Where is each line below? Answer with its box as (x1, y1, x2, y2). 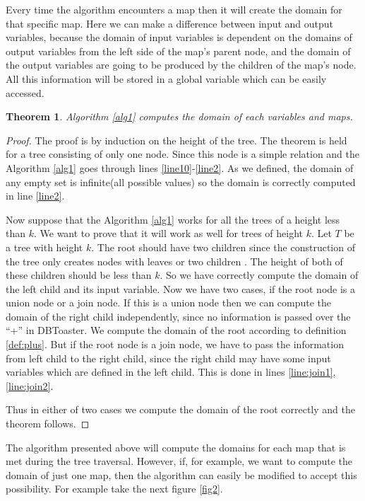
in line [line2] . (6, 188, 65, 203)
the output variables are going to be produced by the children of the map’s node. (6, 57, 357, 72)
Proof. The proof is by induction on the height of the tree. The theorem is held (6, 132, 347, 147)
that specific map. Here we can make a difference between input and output (6, 16, 334, 30)
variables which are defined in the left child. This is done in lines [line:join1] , (6, 364, 336, 379)
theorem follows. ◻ (6, 416, 90, 431)
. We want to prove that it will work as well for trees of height (33, 226, 303, 241)
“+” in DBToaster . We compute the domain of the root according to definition (6, 323, 347, 338)
